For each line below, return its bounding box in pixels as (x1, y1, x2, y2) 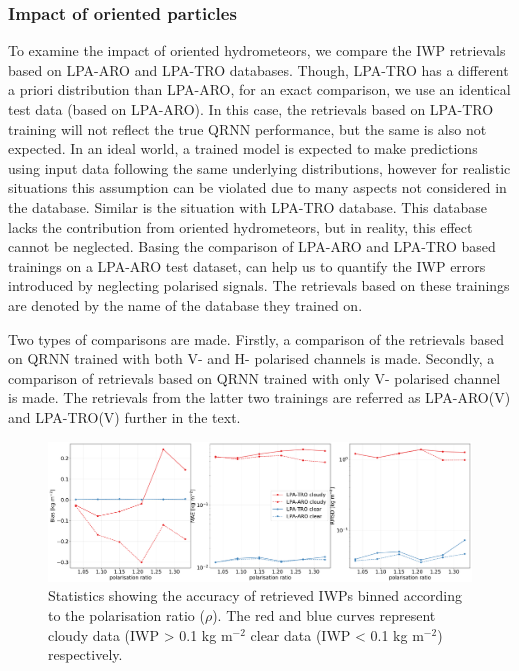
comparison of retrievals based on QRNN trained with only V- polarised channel (8, 367, 501, 388)
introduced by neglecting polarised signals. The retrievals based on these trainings (8, 275, 510, 296)
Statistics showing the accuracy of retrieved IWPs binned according (48, 585, 463, 606)
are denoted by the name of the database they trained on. (8, 294, 363, 315)
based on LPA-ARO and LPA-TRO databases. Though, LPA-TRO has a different (8, 59, 509, 80)
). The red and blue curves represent (212, 605, 436, 626)
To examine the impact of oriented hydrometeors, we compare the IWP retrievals (8, 40, 506, 61)
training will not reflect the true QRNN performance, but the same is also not (8, 118, 487, 139)
